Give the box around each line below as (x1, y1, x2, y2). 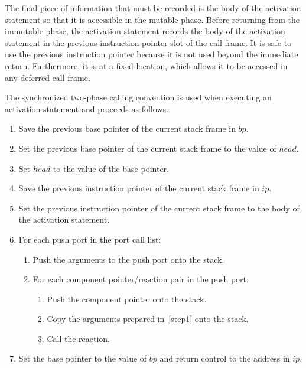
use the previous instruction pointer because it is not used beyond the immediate (5, 48, 298, 60)
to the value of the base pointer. (53, 162, 169, 174)
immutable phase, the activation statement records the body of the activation (5, 25, 285, 37)
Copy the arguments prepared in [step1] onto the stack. (47, 312, 249, 325)
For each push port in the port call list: (18, 233, 161, 245)
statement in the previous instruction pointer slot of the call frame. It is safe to (5, 36, 292, 48)
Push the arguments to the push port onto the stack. (32, 253, 224, 265)
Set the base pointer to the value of (18, 352, 147, 364)
